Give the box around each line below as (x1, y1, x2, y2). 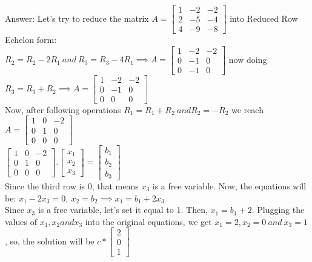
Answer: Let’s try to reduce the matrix (5, 11, 149, 24)
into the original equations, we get (85, 215, 212, 228)
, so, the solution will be (5, 234, 95, 247)
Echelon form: (5, 33, 57, 46)
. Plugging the (251, 203, 305, 216)
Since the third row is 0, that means (5, 180, 139, 192)
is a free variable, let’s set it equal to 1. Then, (38, 203, 208, 216)
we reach (231, 103, 264, 116)
